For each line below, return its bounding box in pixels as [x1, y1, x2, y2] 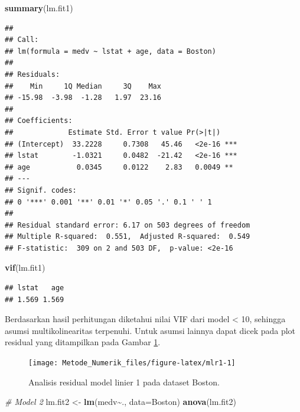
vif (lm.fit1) [5, 261, 45, 274]
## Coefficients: [5, 116, 73, 125]
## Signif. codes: [5, 186, 77, 194]
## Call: [5, 35, 39, 44]
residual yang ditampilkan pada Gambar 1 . [5, 336, 161, 348]
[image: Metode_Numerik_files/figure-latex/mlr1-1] [28, 359, 236, 368]
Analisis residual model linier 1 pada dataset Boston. [28, 375, 220, 388]
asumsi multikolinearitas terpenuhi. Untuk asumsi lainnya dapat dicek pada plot [5, 324, 296, 336]
